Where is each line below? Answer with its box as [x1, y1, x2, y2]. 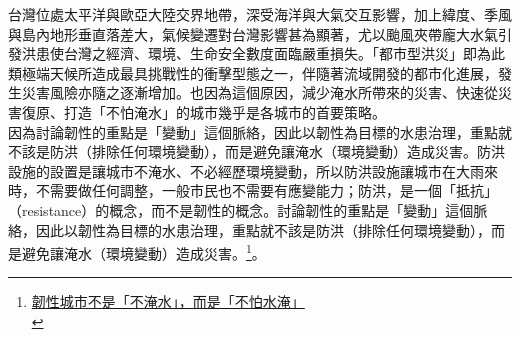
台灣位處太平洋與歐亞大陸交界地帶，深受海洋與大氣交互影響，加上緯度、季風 [8, 4, 512, 24]
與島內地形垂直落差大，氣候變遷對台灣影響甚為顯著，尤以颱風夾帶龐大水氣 [8, 23, 498, 44]
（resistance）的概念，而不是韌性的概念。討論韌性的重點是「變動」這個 [8, 199, 474, 220]
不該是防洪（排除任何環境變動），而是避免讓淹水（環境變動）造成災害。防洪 [8, 141, 505, 162]
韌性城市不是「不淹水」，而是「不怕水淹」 [31, 291, 305, 312]
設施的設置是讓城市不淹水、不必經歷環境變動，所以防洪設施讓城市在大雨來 [8, 160, 498, 181]
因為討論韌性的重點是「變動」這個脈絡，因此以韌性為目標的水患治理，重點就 [8, 121, 512, 142]
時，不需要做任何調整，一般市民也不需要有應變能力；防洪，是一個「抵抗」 [8, 180, 498, 201]
